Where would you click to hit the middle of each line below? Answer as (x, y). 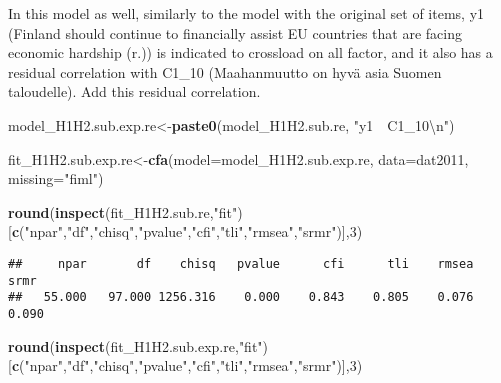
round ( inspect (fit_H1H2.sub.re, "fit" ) (125, 211)
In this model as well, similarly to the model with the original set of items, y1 (246, 13)
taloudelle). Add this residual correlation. (134, 91)
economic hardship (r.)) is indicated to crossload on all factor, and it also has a (250, 52)
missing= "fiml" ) (56, 178)
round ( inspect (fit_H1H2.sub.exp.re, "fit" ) (138, 345)
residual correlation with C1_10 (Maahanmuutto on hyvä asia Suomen (225, 71)
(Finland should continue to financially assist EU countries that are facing (235, 32)
